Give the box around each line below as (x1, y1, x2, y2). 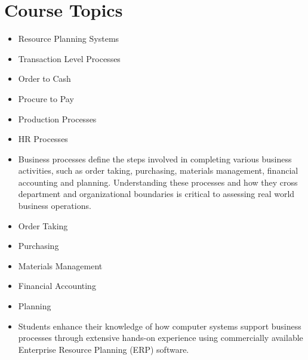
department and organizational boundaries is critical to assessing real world (18, 187, 295, 200)
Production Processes (18, 112, 97, 125)
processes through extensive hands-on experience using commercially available (18, 331, 303, 344)
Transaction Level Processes (18, 52, 121, 64)
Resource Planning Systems (18, 32, 119, 45)
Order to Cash (18, 72, 71, 85)
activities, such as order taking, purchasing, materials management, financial (18, 164, 298, 177)
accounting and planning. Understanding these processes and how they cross (18, 176, 298, 188)
